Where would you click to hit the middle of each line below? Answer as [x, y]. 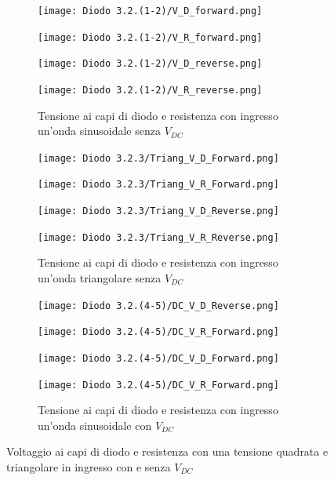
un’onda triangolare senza [100, 278]
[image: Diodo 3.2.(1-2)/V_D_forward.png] [150, 11]
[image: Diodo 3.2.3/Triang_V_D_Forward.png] [158, 158]
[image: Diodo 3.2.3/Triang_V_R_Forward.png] [158, 185]
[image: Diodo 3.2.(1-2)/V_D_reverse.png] [150, 64]
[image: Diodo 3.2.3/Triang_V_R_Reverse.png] [158, 237]
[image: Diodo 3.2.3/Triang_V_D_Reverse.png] [158, 211]
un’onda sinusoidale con [95, 425]
